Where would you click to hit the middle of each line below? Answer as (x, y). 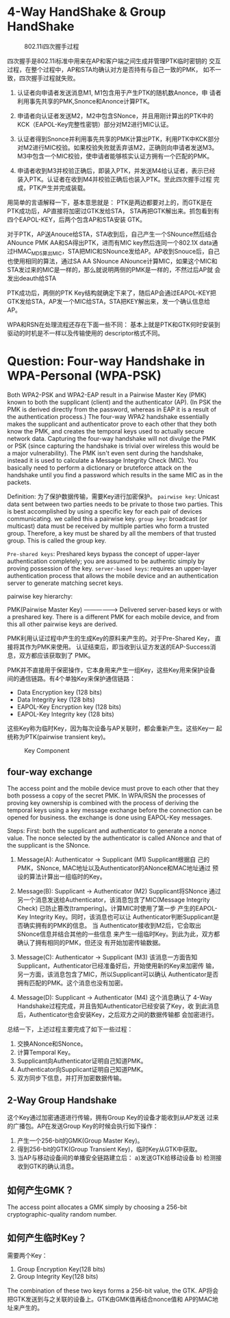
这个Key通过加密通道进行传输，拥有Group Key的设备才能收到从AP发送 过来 (113, 1118)
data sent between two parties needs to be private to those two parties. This (115, 504)
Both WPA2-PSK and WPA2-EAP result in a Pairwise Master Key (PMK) (107, 394)
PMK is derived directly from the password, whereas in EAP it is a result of (112, 409)
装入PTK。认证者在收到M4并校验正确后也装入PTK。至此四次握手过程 (114, 179)
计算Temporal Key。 (46, 1053)
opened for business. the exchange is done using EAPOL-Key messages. (110, 817)
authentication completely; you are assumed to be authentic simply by (106, 561)
